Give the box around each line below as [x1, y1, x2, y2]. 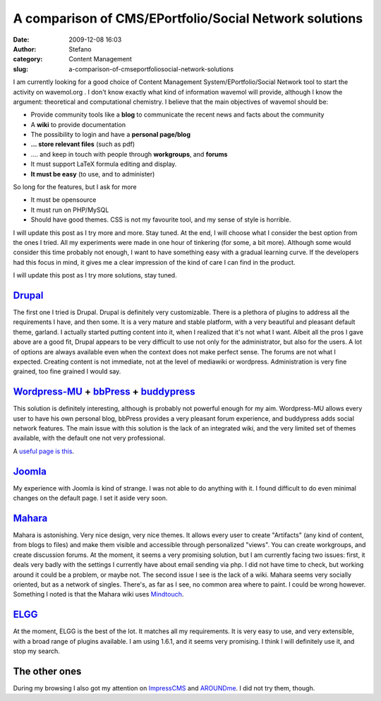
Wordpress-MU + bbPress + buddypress [13, 385, 195, 398]
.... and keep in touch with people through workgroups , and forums [30, 150, 228, 158]
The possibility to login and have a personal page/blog [30, 131, 190, 139]
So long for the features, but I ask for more [13, 183, 137, 191]
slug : [13, 64, 28, 73]
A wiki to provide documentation [30, 120, 126, 128]
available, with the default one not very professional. [13, 434, 166, 443]
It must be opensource [30, 196, 97, 204]
